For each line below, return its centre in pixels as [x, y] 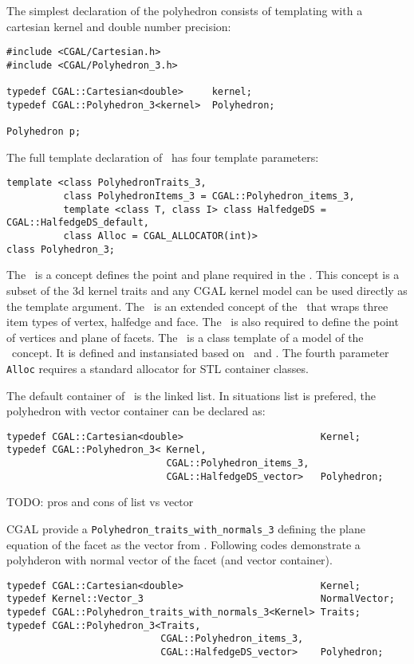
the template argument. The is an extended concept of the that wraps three [197, 306]
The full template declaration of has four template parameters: [163, 157]
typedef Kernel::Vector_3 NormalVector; [201, 599]
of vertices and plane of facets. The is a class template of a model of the [185, 337]
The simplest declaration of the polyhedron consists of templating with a [185, 10]
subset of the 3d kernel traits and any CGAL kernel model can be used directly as [207, 290]
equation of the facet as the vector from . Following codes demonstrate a [183, 544]
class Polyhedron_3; [61, 249]
